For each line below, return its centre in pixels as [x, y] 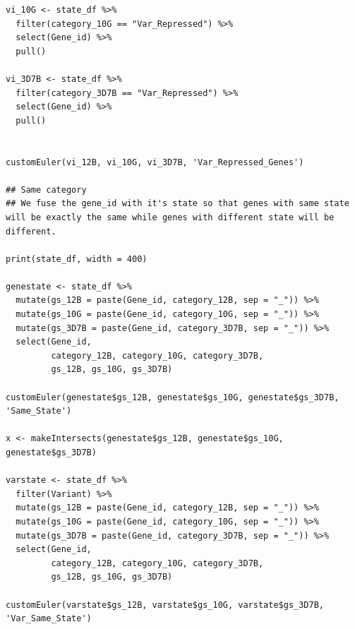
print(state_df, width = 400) [77, 259]
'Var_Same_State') [49, 619]
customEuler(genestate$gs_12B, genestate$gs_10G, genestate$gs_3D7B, [173, 397]
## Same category [46, 190]
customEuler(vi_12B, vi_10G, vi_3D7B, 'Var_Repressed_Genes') [155, 162]
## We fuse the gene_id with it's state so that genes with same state [177, 204]
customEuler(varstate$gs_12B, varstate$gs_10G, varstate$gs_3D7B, [165, 605]
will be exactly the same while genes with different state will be [170, 217]
